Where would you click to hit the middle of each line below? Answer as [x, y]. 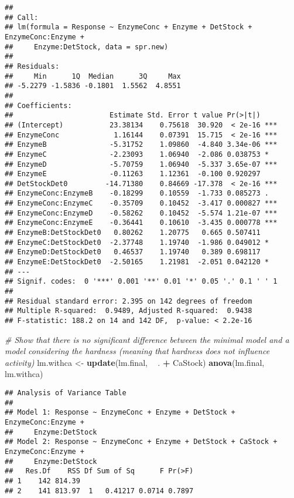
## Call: [22, 17]
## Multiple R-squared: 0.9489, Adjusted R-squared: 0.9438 [129, 311]
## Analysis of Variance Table [66, 393]
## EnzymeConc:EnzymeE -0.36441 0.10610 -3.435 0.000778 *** [141, 223]
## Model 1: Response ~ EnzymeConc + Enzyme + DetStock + [120, 413]
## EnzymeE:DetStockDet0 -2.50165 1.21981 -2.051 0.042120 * [137, 262]
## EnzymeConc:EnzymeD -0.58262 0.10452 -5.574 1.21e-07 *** [141, 213]
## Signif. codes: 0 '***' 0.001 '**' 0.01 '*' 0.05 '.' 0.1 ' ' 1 [141, 282]
